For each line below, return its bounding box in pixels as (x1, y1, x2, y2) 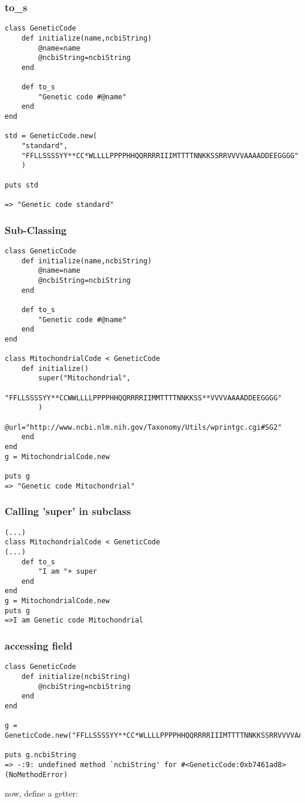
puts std (5, 180, 39, 189)
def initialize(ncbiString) (21, 672, 131, 681)
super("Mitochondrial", (38, 374, 131, 383)
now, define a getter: (5, 787, 78, 799)
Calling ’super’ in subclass (5, 504, 131, 518)
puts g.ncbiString (5, 751, 76, 759)
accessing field (5, 638, 73, 653)
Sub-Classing (5, 222, 67, 237)
